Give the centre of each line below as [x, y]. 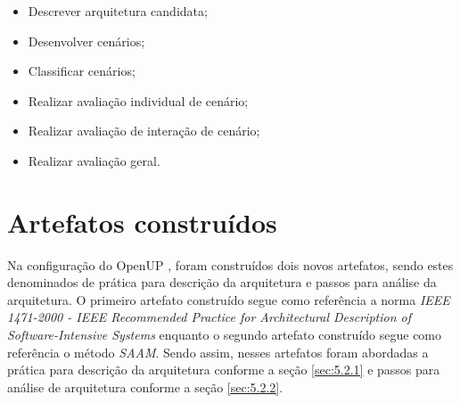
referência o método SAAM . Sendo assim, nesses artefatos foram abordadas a [218, 352]
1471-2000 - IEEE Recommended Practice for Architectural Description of [209, 317]
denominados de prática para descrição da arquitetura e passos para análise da [222, 282]
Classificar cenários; [82, 71]
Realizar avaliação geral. [94, 160]
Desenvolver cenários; [86, 41]
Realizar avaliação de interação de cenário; [144, 131]
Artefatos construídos [142, 222]
